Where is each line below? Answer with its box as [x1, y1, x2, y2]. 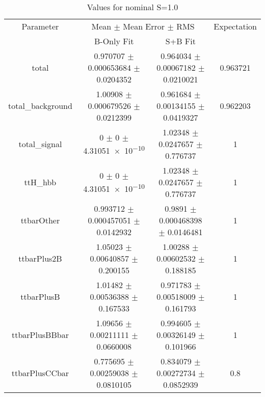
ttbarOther [20, 214, 60, 226]
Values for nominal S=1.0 [87, 1, 178, 13]
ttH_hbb [24, 176, 57, 188]
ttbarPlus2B [18, 252, 62, 264]
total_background [8, 100, 72, 111]
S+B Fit [165, 35, 196, 47]
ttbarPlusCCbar [11, 367, 69, 379]
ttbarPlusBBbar [11, 329, 69, 341]
